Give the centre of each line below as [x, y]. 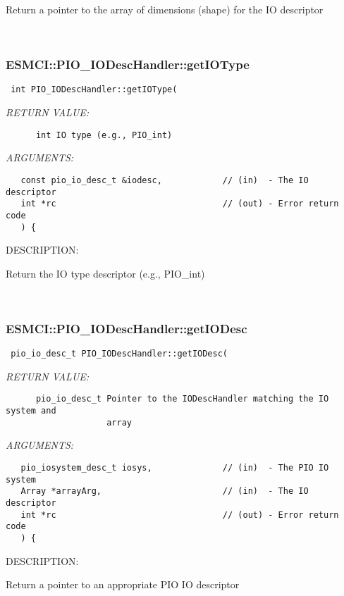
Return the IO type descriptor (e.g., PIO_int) [105, 273]
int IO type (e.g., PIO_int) [104, 135]
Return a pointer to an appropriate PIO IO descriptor [123, 584]
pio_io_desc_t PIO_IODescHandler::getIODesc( [119, 354]
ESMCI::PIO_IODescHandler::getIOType [128, 64]
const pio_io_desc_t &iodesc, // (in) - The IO [165, 180]
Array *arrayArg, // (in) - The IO [165, 491]
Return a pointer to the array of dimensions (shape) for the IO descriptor [165, 9]
